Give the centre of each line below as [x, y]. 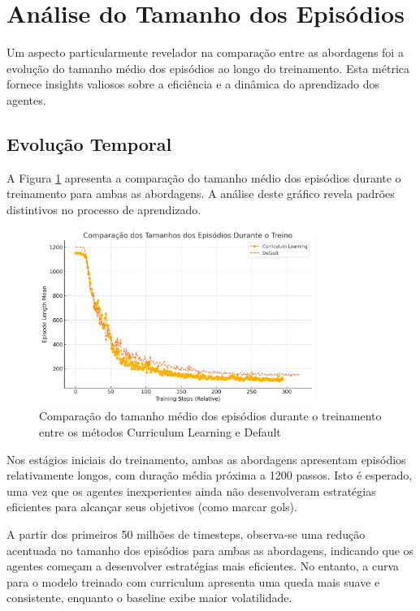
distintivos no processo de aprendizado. [104, 209]
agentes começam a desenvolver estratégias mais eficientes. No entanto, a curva [203, 566]
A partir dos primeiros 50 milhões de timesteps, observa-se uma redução [186, 534]
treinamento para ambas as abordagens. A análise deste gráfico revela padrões [201, 194]
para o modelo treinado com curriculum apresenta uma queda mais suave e [193, 581]
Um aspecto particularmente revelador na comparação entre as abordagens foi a [205, 52]
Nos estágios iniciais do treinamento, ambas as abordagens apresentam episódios [206, 459]
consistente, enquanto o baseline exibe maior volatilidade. [149, 598]
